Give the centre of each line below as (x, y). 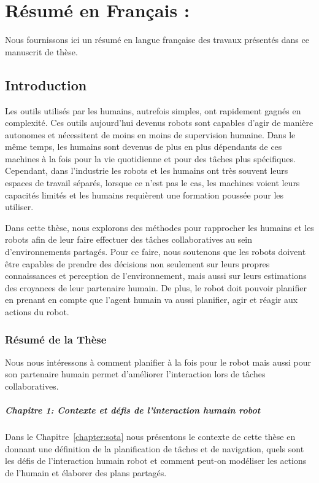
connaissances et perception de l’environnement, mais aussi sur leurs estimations (156, 276)
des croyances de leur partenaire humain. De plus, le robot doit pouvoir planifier (156, 287)
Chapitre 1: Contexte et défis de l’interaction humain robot (133, 410)
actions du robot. (37, 312)
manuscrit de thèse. (41, 51)
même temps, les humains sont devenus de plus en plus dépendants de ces (144, 147)
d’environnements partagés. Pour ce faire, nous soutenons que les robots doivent (156, 252)
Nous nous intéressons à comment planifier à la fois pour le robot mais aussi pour (158, 362)
